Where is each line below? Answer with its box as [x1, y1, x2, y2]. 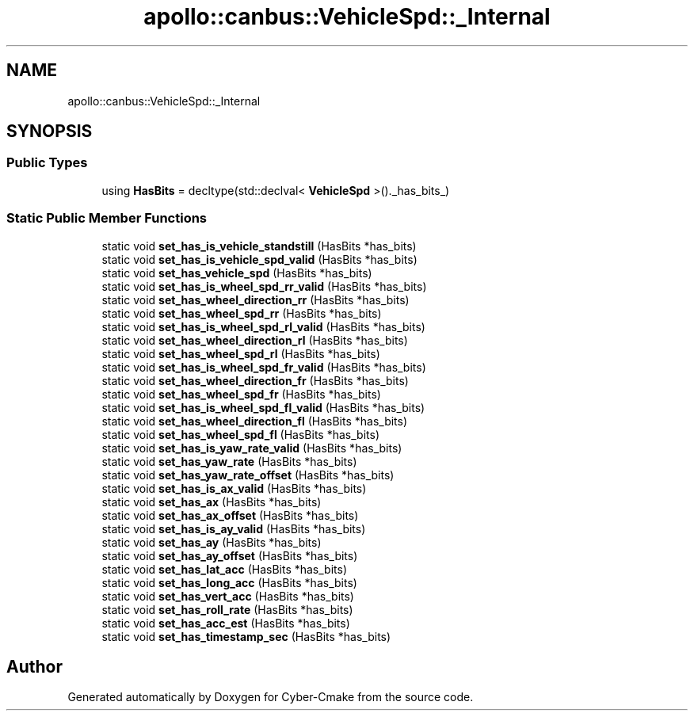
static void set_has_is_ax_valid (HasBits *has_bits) [101, 481, 367, 495]
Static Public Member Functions [6, 210, 208, 227]
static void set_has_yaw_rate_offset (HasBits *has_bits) [101, 467, 395, 482]
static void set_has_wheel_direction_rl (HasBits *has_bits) [101, 333, 408, 347]
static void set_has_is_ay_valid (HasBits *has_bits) [101, 521, 366, 536]
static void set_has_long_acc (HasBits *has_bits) [101, 575, 357, 589]
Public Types [6, 154, 88, 171]
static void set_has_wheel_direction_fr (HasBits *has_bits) [101, 373, 409, 387]
